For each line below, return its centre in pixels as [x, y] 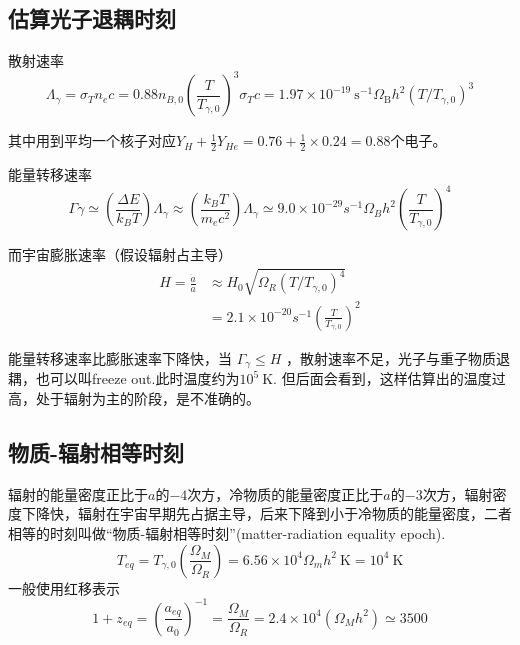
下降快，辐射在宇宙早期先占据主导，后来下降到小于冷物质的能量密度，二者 [266, 513]
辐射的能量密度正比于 [78, 493]
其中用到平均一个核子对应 [92, 140]
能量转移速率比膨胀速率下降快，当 [120, 357]
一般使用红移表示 [64, 587]
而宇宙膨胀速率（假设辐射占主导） [120, 254]
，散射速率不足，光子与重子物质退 [398, 357]
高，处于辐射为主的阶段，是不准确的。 [134, 397]
